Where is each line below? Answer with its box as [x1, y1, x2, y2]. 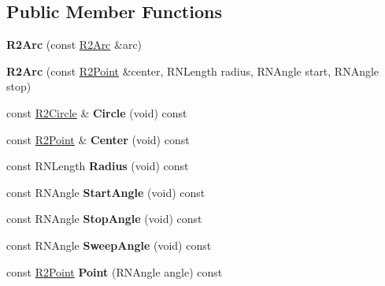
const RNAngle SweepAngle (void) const [6, 236, 212, 253]
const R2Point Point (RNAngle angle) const [6, 263, 223, 280]
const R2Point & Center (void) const [6, 131, 190, 147]
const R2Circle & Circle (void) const [6, 104, 187, 121]
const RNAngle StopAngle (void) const [6, 210, 202, 227]
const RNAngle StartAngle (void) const [6, 184, 205, 200]
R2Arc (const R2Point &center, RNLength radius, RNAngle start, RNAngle [6, 62, 379, 79]
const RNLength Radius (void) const [6, 158, 189, 174]
